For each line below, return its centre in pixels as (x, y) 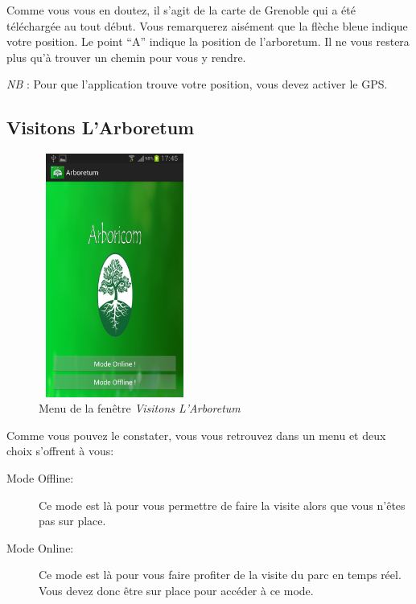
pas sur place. (72, 521)
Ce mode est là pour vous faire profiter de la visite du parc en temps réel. (220, 575)
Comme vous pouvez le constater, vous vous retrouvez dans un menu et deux (196, 435)
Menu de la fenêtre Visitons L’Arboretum (140, 408)
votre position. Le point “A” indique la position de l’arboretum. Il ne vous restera (208, 41)
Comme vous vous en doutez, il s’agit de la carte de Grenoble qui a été (181, 10)
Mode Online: (40, 547)
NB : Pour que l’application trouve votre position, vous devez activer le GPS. (197, 84)
